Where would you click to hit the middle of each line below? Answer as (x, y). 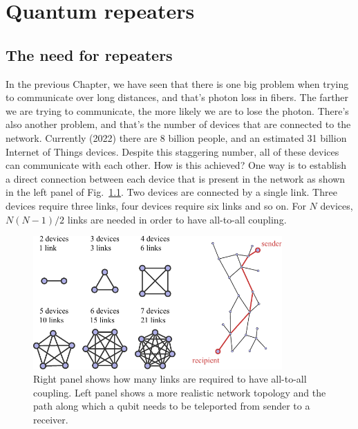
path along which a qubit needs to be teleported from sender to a (172, 406)
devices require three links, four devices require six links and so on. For (156, 205)
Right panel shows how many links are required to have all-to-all (170, 379)
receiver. (51, 419)
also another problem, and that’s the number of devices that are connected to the (178, 124)
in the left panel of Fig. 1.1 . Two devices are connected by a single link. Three (171, 192)
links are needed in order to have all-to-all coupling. (177, 219)
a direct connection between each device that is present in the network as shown (176, 178)
